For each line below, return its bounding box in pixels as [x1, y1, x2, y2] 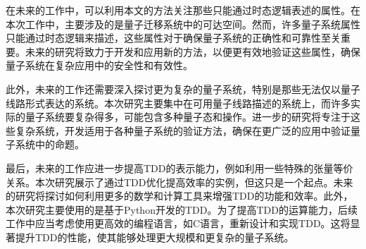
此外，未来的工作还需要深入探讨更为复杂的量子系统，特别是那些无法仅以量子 [6, 81, 360, 96]
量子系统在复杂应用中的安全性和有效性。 [6, 58, 193, 73]
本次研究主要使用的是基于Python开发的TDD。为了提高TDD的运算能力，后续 [6, 202, 358, 217]
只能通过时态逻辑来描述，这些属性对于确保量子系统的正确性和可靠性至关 [6, 30, 341, 45]
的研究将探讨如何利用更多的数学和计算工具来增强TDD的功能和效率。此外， [6, 188, 353, 203]
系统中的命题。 [15, 137, 84, 152]
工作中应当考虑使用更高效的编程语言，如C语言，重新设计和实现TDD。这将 [6, 216, 351, 231]
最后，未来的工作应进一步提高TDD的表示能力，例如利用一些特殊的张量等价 [6, 160, 353, 175]
